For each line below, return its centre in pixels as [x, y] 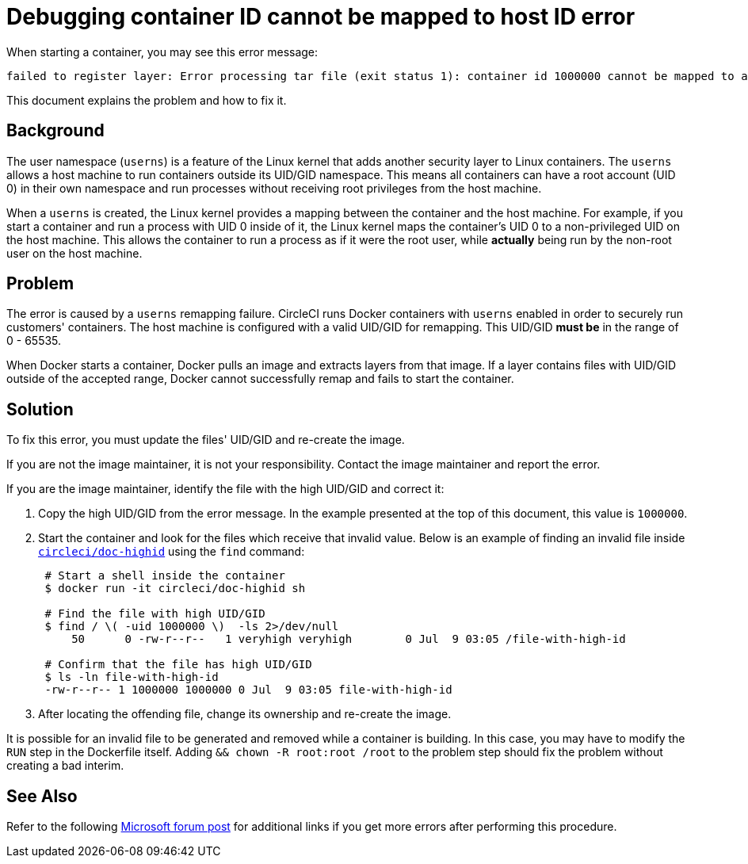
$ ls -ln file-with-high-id [132, 677]
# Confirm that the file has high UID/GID [178, 665]
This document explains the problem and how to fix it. [147, 100]
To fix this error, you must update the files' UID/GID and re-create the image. [206, 440]
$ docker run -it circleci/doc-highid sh [175, 589]
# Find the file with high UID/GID [155, 614]
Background [55, 131]
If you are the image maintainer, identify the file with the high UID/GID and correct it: [225, 489]
